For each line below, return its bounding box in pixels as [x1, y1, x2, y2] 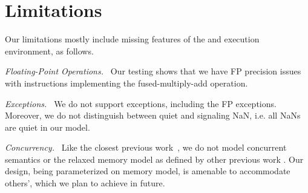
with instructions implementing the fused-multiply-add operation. [5, 76, 248, 89]
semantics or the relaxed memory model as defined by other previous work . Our [5, 152, 304, 165]
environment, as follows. [5, 44, 94, 57]
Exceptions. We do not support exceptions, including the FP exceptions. [5, 97, 277, 110]
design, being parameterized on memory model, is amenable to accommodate [5, 165, 290, 177]
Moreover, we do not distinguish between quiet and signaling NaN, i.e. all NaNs [5, 109, 301, 122]
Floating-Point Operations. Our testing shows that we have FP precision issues [5, 65, 301, 77]
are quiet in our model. [5, 120, 90, 133]
